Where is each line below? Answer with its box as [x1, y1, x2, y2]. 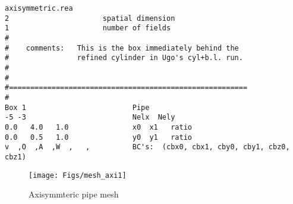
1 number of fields [5, 24, 171, 33]
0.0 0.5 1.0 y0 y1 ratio [5, 133, 192, 142]
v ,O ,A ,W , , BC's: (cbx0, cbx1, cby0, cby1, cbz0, [5, 143, 290, 152]
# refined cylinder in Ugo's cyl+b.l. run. [5, 54, 243, 62]
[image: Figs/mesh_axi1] [29, 171, 127, 180]
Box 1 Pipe [5, 103, 150, 112]
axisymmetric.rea [5, 4, 73, 12]
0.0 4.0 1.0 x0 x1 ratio [5, 123, 192, 131]
